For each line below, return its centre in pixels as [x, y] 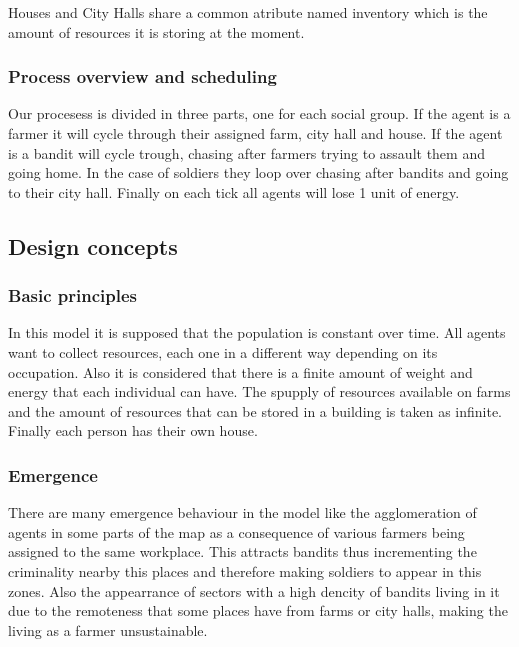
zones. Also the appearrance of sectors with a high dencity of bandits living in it [254, 590]
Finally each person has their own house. [133, 430]
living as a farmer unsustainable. [108, 629]
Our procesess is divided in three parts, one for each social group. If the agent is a [259, 113]
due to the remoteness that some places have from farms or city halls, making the [258, 610]
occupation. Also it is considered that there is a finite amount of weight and [240, 371]
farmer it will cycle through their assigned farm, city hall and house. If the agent [255, 133]
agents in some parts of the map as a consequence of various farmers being [236, 531]
